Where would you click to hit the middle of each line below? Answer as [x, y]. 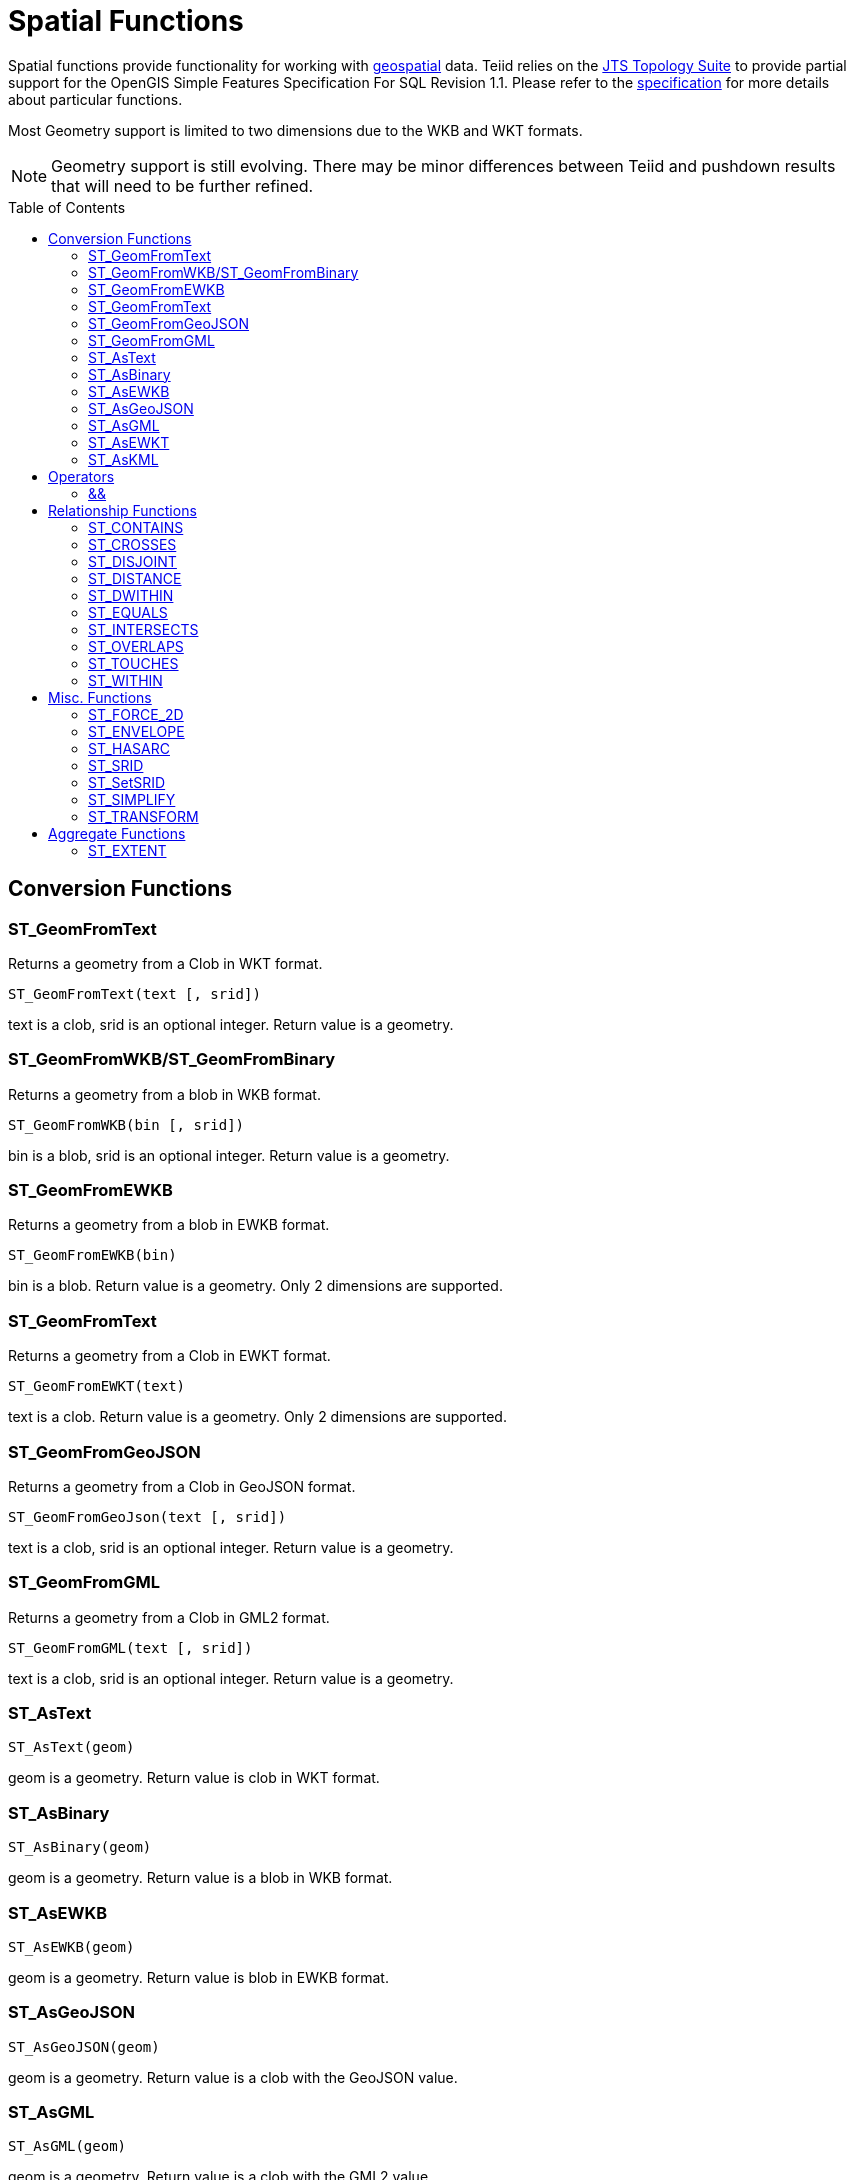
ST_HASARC [129, 748]
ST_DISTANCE [135, 578]
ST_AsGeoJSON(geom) [84, 2046]
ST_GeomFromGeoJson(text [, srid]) [147, 1516]
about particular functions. [95, 99]
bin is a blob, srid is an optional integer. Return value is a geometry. [229, 1155]
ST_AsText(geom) [71, 1747]
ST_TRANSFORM [143, 816]
